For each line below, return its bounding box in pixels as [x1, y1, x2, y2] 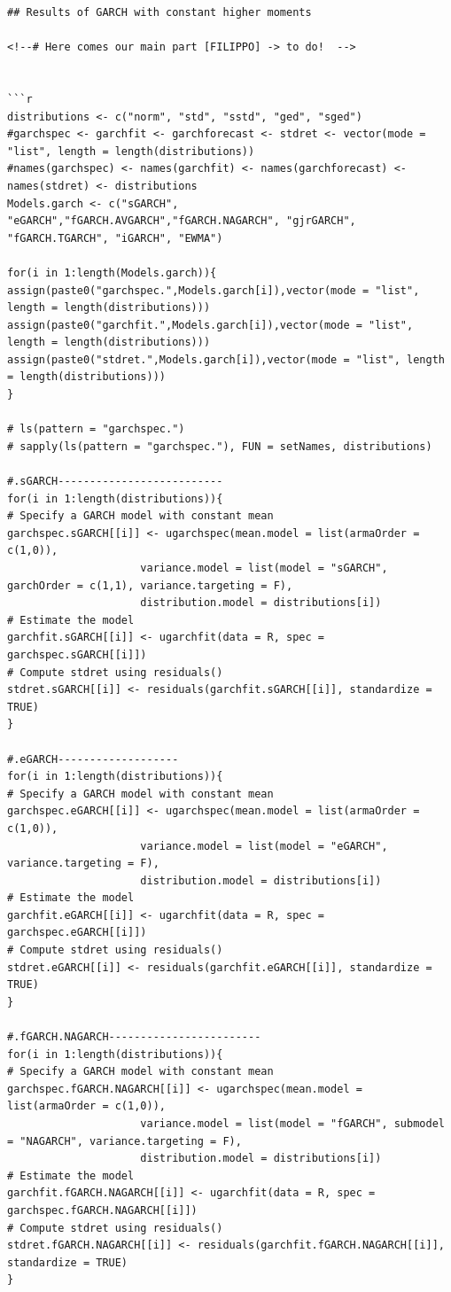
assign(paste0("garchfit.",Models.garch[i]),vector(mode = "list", [7, 318, 414, 331]
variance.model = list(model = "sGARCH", [140, 562, 388, 574]
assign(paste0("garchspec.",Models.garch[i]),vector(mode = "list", [7, 284, 420, 297]
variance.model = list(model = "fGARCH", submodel [140, 1117, 445, 1130]
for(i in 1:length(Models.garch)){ [7, 266, 217, 279]
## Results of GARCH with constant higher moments [7, 6, 312, 19]
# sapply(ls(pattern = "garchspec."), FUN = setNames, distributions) [7, 440, 432, 453]
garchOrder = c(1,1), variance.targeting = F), [7, 579, 293, 592]
